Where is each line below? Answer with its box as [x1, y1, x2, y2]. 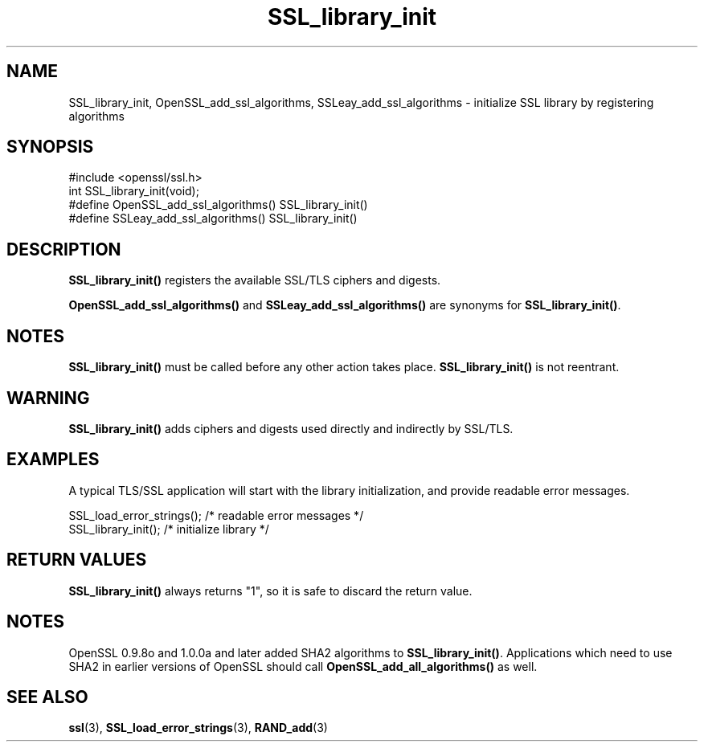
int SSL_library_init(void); [68, 184, 199, 198]
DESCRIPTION [6, 239, 121, 260]
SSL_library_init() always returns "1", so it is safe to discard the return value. [68, 583, 473, 598]
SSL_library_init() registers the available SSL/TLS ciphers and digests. [68, 273, 441, 288]
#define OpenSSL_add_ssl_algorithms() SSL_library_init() [68, 198, 368, 212]
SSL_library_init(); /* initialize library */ [68, 521, 269, 536]
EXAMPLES [6, 449, 100, 470]
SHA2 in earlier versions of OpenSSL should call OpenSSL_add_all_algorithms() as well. [68, 659, 538, 673]
